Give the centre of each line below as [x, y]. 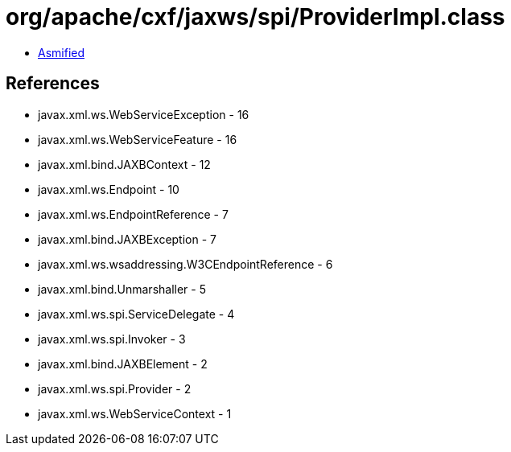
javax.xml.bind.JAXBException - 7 [127, 239]
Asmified [62, 52]
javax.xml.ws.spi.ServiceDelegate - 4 [136, 314]
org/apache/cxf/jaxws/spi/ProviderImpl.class [255, 17]
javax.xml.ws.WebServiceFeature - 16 [138, 139]
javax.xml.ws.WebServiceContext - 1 [135, 413]
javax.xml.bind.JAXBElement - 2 [123, 364]
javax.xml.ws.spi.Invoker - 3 [112, 339]
